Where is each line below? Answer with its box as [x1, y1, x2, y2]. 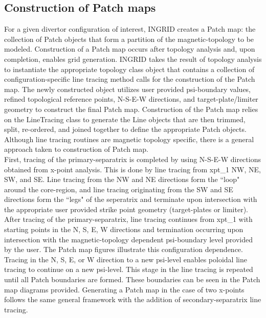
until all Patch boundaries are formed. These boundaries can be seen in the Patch [4, 274, 260, 285]
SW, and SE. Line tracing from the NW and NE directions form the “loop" [4, 174, 240, 185]
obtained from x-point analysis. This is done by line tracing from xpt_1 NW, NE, [4, 164, 261, 174]
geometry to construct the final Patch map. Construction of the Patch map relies [4, 103, 258, 114]
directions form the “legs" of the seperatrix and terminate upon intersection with [4, 194, 257, 205]
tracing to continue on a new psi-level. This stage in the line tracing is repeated [4, 264, 253, 275]
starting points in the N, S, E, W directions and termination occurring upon [4, 224, 243, 235]
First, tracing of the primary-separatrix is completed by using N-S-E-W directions [4, 153, 261, 164]
